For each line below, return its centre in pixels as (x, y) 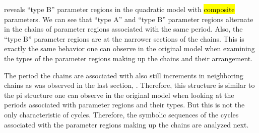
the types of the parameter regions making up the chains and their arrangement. (128, 58)
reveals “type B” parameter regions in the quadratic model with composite (119, 9)
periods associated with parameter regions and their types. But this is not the (124, 105)
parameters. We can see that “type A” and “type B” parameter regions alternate (129, 19)
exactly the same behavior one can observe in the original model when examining (129, 48)
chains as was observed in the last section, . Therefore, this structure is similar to (129, 85)
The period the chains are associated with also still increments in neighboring (124, 75)
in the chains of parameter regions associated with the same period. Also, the (123, 29)
